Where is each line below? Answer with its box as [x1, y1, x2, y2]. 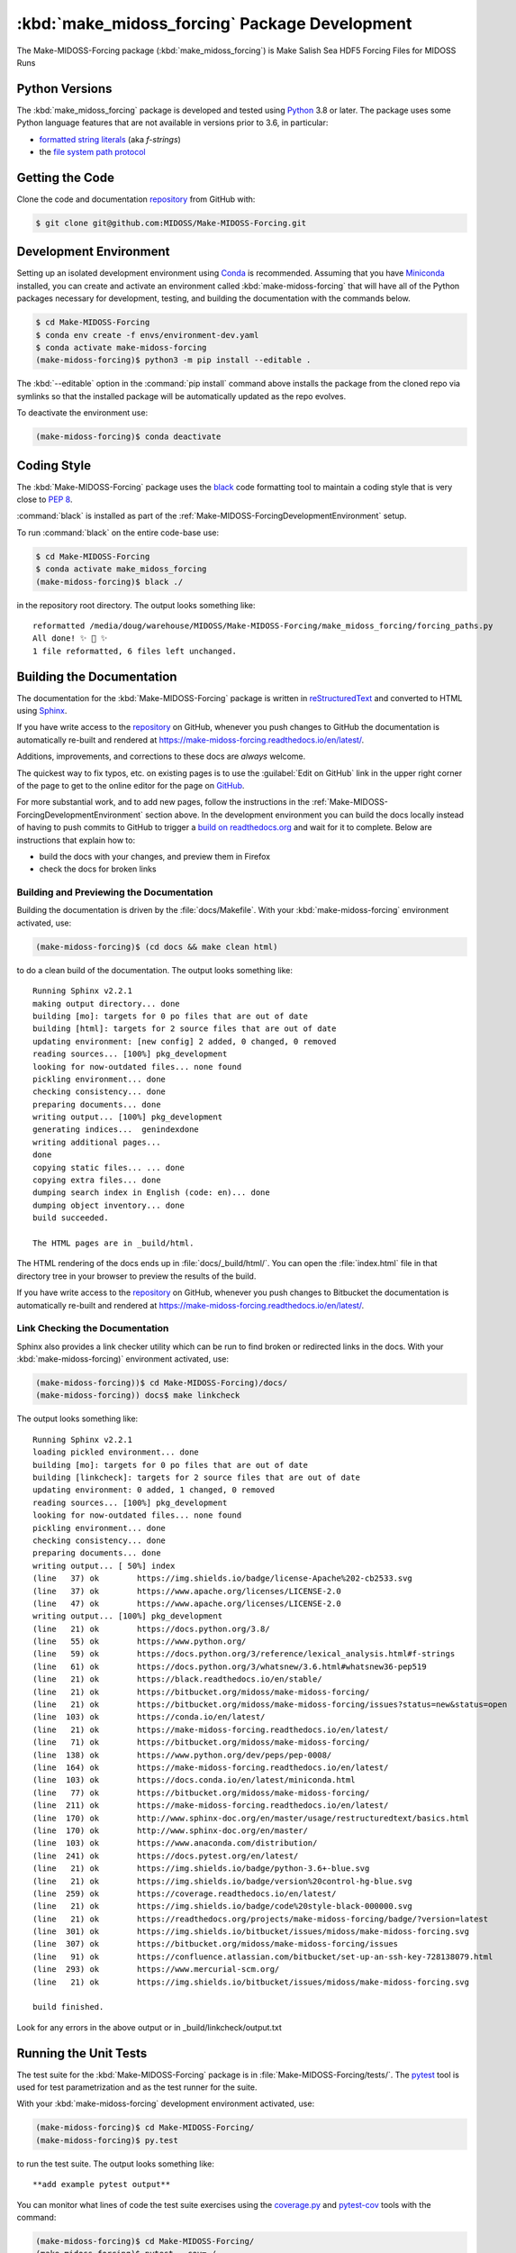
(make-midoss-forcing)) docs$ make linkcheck [35, 1391, 240, 1400]
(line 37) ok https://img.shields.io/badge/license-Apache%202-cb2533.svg [32, 1573, 413, 1583]
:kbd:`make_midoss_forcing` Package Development [16, 14, 412, 33]
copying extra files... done [32, 1175, 161, 1185]
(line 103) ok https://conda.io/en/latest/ [32, 1712, 266, 1722]
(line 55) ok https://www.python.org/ [32, 1637, 247, 1646]
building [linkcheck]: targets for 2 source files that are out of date [32, 1473, 360, 1482]
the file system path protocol [39, 147, 146, 158]
